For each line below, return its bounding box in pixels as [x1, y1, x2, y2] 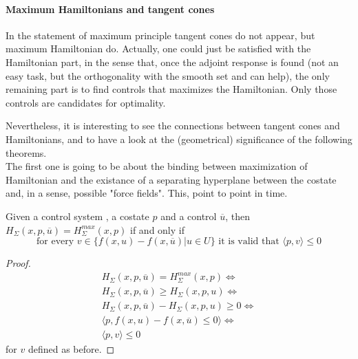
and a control [160, 208, 217, 223]
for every [36, 237, 74, 247]
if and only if [130, 222, 185, 237]
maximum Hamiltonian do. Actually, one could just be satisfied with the [6, 41, 311, 56]
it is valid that [218, 237, 280, 247]
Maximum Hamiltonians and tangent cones [6, 1, 215, 16]
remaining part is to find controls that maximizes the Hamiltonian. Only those [6, 82, 337, 96]
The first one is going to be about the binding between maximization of [6, 159, 308, 173]
